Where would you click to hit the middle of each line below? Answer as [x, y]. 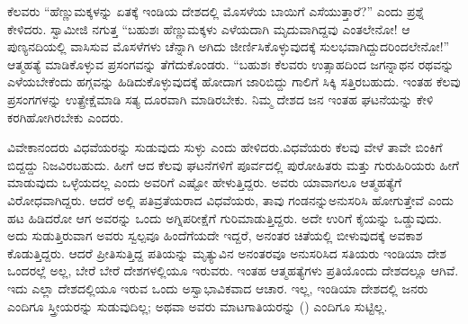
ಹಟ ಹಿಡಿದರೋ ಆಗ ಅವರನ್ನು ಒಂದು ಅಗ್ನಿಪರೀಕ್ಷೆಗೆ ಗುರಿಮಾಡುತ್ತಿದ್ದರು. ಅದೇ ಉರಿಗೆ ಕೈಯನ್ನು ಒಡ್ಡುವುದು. [225, 217]
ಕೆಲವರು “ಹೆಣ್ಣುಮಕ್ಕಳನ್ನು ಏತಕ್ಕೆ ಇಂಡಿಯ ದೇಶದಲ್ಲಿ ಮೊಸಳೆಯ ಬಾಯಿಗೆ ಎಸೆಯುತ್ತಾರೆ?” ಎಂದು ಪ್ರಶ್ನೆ [216, 11]
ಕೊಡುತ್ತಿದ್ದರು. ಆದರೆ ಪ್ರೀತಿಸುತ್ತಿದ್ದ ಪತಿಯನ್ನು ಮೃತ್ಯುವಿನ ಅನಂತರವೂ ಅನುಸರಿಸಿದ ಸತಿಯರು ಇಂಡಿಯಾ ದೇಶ [227, 252]
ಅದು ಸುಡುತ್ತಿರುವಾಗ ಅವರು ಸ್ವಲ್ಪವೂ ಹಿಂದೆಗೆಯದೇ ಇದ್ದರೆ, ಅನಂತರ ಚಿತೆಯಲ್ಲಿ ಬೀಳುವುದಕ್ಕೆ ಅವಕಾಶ [215, 235]
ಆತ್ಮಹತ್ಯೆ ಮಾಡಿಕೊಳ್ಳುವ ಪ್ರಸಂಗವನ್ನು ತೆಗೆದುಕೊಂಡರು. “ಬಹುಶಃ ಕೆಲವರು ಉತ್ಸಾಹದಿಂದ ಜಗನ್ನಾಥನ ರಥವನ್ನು [231, 63]
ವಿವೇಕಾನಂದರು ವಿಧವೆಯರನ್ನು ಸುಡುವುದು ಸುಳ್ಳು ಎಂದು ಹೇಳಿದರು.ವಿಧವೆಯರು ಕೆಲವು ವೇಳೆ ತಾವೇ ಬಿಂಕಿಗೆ [225, 147]
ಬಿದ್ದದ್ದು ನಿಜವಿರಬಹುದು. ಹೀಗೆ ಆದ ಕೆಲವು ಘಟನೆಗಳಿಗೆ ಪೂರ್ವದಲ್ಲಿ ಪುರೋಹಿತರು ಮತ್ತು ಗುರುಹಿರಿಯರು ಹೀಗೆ [234, 164]
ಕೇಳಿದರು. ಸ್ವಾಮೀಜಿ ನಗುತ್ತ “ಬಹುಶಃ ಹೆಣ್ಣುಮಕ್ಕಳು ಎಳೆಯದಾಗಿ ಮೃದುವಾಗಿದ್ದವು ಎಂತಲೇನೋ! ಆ [209, 28]
